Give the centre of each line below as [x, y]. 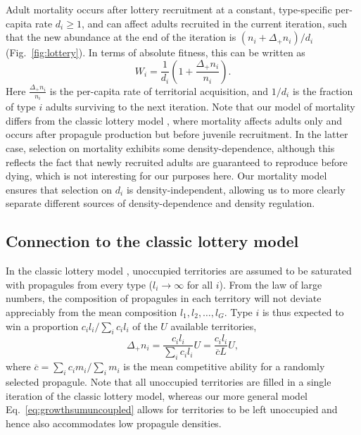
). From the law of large [271, 284]
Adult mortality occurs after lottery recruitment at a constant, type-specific [169, 9]
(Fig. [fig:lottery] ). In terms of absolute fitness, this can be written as [156, 52]
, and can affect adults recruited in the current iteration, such [214, 23]
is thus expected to [303, 311]
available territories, [214, 326]
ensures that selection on [59, 189]
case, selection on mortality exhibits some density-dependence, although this [170, 148]
